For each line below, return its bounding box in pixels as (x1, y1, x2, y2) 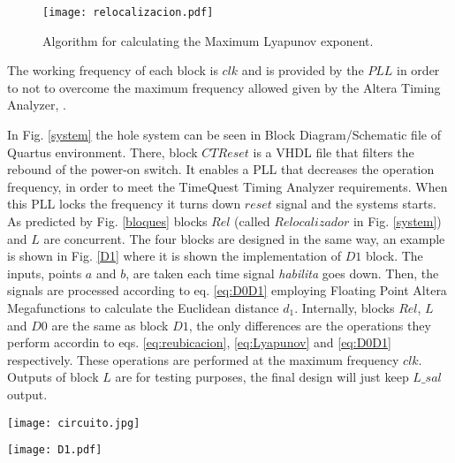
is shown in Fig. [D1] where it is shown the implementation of (7, 247, 341, 265)
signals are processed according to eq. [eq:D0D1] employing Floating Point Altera (7, 281, 447, 300)
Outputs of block (7, 368, 99, 386)
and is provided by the (241, 61, 364, 80)
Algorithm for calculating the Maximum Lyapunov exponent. (42, 31, 374, 49)
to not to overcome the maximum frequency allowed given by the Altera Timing (7, 78, 441, 96)
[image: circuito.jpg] (7, 416, 140, 429)
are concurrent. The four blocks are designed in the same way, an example (43, 229, 445, 247)
